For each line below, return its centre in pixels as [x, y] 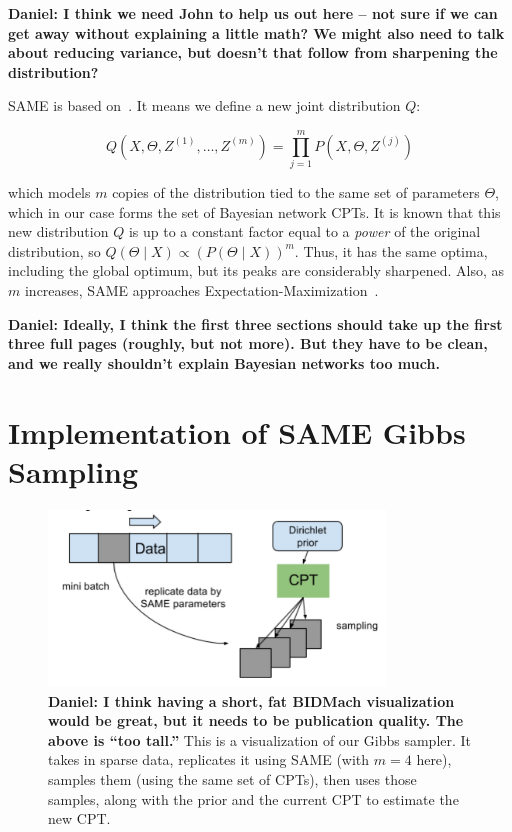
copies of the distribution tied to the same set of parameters [296, 192]
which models [49, 192]
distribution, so [54, 250]
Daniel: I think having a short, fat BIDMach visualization [251, 700]
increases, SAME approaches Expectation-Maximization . [201, 290]
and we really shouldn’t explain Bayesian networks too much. [224, 362]
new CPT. [79, 818]
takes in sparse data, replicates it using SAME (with [209, 759]
